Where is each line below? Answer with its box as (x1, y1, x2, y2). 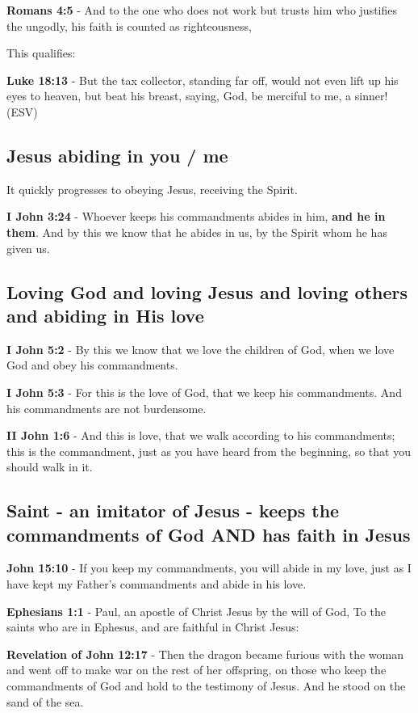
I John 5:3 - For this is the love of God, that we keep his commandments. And (6, 383, 402, 400)
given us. (6, 239, 50, 256)
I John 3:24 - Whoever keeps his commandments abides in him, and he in (6, 208, 386, 225)
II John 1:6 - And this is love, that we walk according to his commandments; (6, 427, 395, 444)
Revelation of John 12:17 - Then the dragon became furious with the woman (6, 645, 403, 662)
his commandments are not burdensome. (6, 399, 207, 416)
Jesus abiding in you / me (6, 142, 228, 167)
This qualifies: (6, 44, 76, 61)
